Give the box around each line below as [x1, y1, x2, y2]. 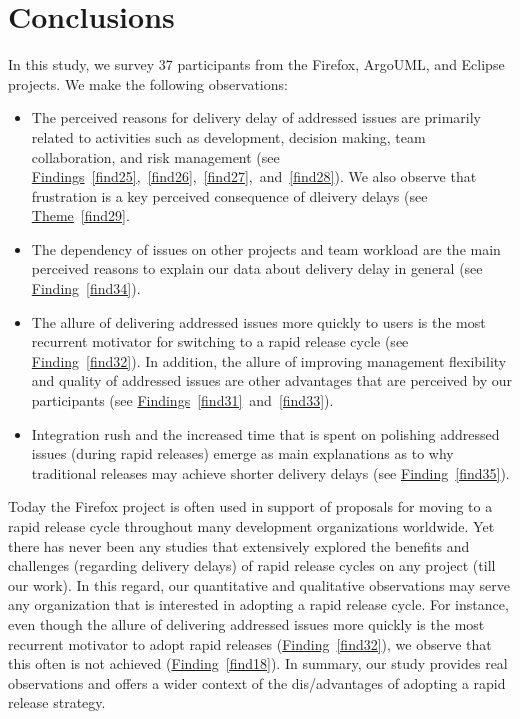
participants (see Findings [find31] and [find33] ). [31, 390, 334, 411]
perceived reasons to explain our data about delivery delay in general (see [31, 258, 483, 279]
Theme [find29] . [31, 205, 130, 226]
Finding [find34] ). [31, 278, 141, 299]
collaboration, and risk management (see [31, 146, 280, 167]
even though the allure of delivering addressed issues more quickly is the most [8, 613, 485, 634]
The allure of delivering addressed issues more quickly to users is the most [31, 311, 486, 332]
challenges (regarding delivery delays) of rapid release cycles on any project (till [8, 555, 496, 576]
